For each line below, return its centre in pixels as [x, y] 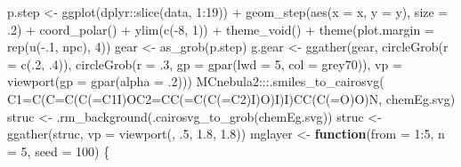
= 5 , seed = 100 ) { [59, 151]
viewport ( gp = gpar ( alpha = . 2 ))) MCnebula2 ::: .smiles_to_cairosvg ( [196, 81]
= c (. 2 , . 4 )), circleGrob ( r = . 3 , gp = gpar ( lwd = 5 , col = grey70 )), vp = [205, 64]
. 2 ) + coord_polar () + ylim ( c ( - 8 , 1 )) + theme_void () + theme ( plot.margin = [221, 29]
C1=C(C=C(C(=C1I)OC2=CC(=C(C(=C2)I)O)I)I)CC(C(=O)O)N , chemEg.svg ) [231, 98]
